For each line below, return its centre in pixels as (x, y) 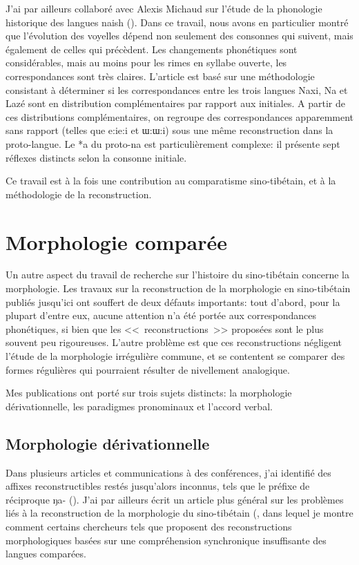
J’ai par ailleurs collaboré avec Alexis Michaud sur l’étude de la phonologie (164, 8)
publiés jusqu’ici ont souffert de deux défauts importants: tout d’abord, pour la (173, 301)
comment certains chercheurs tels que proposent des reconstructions (149, 526)
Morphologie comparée (116, 241)
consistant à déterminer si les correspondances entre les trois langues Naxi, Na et (177, 89)
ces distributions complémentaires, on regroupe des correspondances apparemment (180, 116)
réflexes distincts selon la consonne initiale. (96, 157)
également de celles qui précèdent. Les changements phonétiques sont (152, 49)
